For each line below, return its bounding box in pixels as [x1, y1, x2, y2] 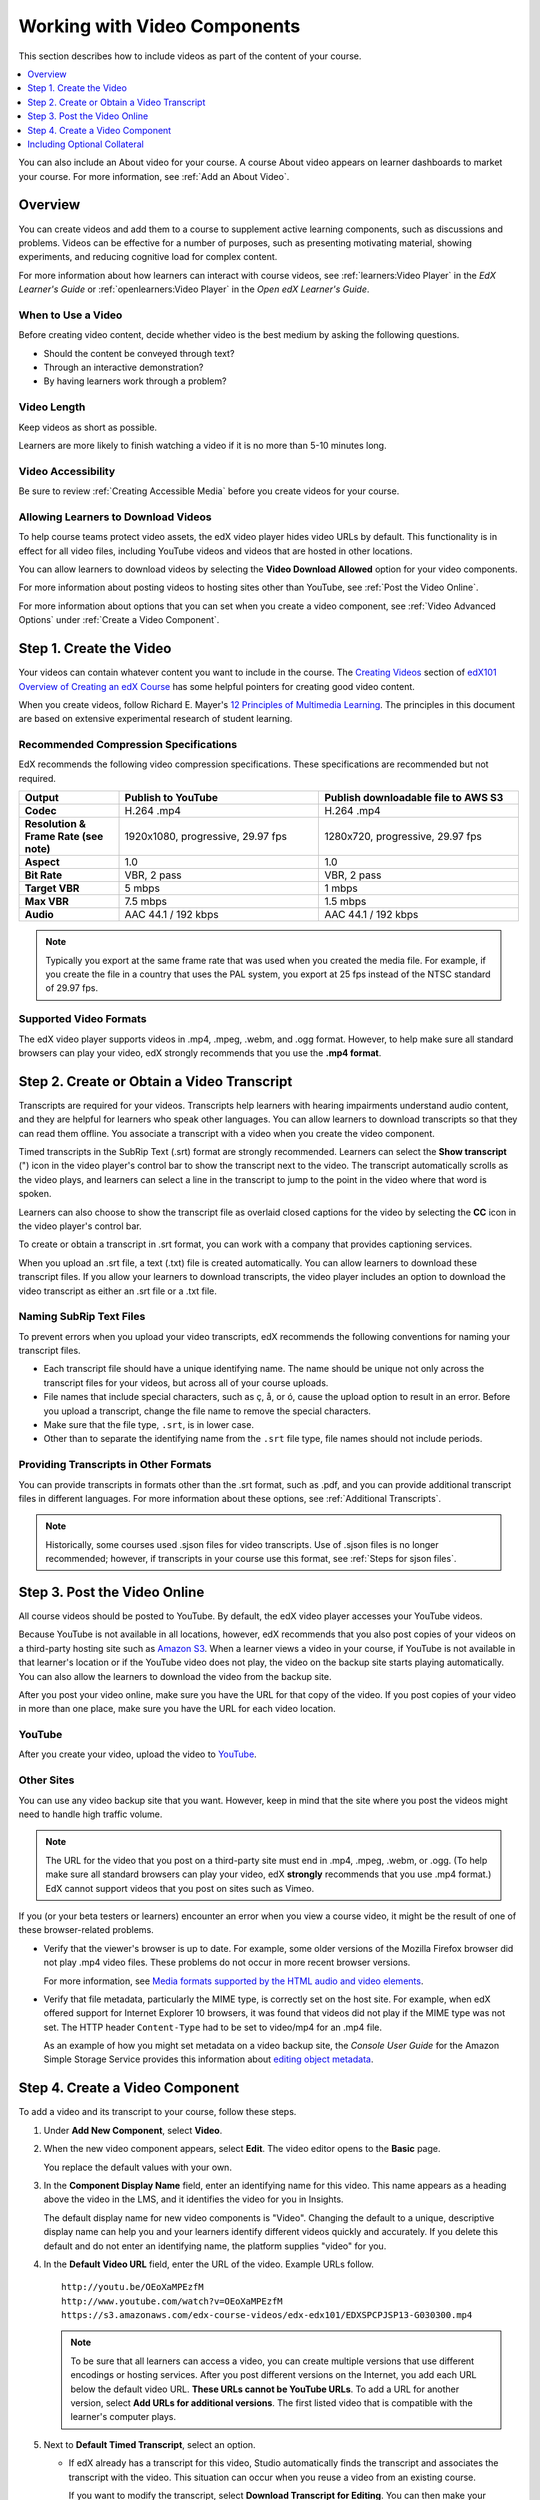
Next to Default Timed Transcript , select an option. [43, 2438, 256, 2450]
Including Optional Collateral [27, 138, 144, 150]
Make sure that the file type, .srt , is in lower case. [43, 1419, 255, 1430]
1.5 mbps [324, 895, 367, 909]
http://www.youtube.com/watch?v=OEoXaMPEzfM [61, 2295, 284, 2307]
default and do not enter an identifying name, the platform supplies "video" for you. [43, 2240, 387, 2252]
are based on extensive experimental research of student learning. [18, 713, 293, 725]
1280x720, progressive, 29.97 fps [324, 830, 482, 844]
